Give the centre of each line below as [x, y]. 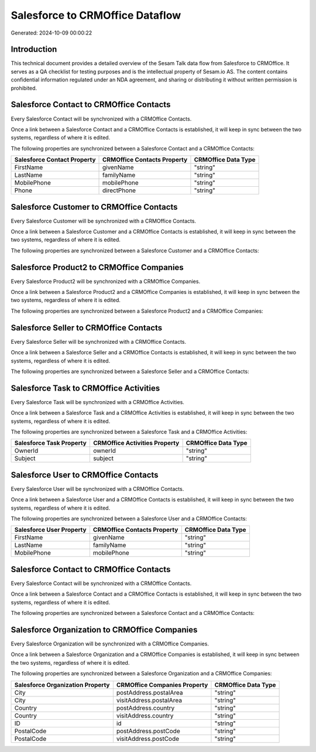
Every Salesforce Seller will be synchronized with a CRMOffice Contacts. [99, 341]
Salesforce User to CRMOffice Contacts [85, 475]
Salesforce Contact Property [55, 160]
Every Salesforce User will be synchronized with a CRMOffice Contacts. [97, 488]
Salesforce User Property [51, 530]
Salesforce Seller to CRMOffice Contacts [87, 328]
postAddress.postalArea [150, 692]
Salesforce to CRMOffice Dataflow [96, 15]
